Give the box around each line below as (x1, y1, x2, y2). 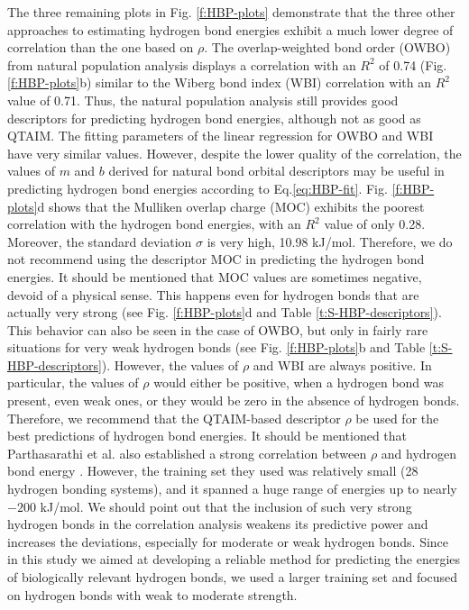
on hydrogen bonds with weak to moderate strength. (7, 585, 298, 604)
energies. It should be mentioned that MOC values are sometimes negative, (7, 267, 422, 286)
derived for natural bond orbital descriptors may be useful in (108, 161, 445, 180)
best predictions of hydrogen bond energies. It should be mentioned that (7, 426, 408, 445)
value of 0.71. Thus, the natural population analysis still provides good (7, 90, 399, 109)
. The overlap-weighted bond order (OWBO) (204, 38, 451, 57)
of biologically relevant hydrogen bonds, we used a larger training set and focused (7, 568, 458, 586)
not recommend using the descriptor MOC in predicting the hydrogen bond (7, 250, 425, 269)
